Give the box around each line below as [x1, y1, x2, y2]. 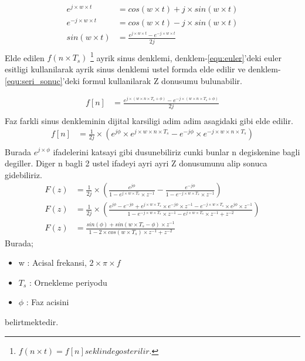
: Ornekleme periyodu [29, 276, 107, 288]
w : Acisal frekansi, [18, 256, 87, 269]
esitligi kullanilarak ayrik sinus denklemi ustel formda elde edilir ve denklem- [5, 62, 281, 75]
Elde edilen [5, 51, 45, 63]
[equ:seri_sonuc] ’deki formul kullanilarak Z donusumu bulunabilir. [5, 74, 242, 86]
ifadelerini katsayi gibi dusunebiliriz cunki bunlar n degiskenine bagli [53, 145, 300, 158]
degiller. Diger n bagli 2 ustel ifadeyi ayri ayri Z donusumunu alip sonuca [5, 157, 267, 169]
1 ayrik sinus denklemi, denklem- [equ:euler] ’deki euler [90, 49, 282, 63]
